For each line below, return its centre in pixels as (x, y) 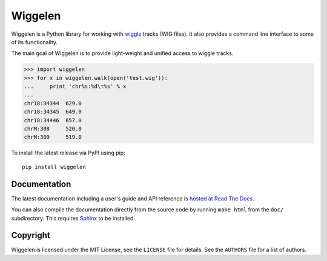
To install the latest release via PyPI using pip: (68, 153)
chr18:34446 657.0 (53, 120)
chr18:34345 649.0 (53, 112)
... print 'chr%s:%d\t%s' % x (75, 87)
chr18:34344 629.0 (53, 103)
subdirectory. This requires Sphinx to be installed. (73, 218)
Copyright (31, 235)
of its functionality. (34, 42)
